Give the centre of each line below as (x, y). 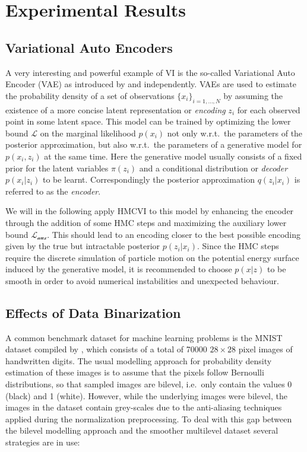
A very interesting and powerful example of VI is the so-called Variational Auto (150, 72)
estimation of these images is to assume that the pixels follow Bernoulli (135, 372)
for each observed (269, 109)
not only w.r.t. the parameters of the (235, 133)
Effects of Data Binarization (93, 312)
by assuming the (253, 95)
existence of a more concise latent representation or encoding (115, 109)
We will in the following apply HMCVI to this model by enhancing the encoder (150, 211)
